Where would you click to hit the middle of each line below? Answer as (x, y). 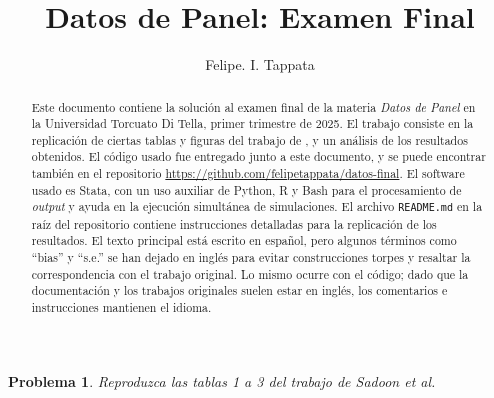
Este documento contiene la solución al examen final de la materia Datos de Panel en (253, 106)
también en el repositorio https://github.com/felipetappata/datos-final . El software (248, 173)
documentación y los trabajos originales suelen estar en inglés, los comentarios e (239, 290)
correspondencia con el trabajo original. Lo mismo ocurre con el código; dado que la (250, 273)
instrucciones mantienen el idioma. (121, 306)
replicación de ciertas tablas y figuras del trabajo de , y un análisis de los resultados (249, 139)
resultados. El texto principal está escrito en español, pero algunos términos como (244, 240)
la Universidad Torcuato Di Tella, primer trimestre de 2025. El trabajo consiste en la (252, 123)
